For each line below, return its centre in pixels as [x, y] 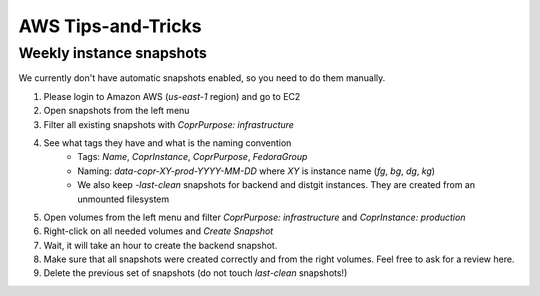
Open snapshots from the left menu [116, 111]
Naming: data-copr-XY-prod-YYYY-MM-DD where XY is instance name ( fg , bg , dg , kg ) [256, 171]
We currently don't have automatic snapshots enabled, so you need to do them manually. [202, 78]
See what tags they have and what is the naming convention [167, 142]
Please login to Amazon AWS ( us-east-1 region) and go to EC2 [172, 96]
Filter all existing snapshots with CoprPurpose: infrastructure [169, 124]
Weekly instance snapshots [112, 53]
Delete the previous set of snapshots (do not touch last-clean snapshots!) [195, 273]
